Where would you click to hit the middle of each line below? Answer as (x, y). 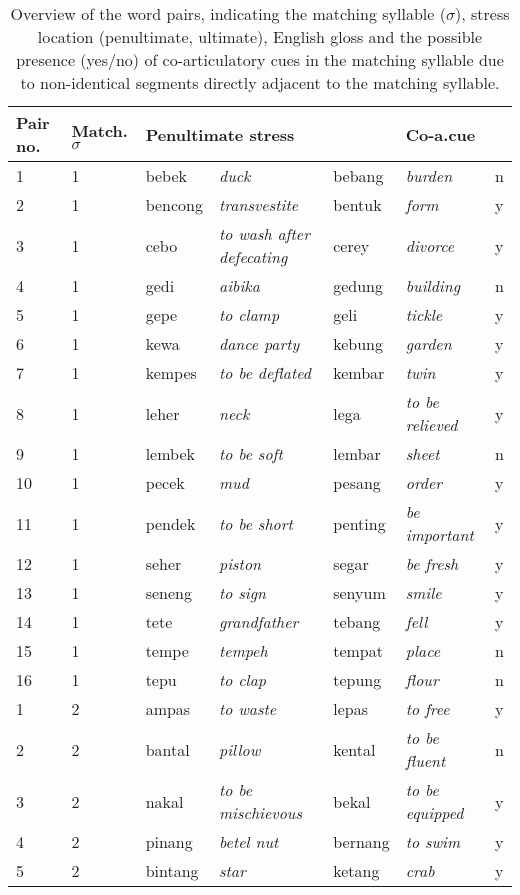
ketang (356, 870)
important (439, 534)
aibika (239, 285)
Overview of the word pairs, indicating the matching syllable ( (228, 13)
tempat (358, 650)
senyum (359, 592)
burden (429, 175)
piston (240, 563)
